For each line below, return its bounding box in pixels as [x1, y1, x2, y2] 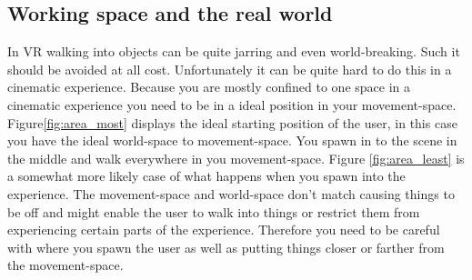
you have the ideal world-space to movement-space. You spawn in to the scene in [7, 131, 457, 150]
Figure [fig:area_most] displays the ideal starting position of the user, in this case [7, 113, 457, 132]
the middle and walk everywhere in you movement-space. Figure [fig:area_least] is [7, 148, 465, 167]
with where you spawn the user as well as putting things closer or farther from [7, 237, 445, 256]
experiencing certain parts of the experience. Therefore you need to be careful [7, 220, 440, 239]
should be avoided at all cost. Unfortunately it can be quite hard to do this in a [7, 59, 452, 78]
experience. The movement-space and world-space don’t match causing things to [7, 184, 455, 203]
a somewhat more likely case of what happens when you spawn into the [7, 166, 406, 185]
